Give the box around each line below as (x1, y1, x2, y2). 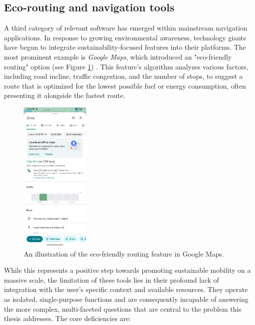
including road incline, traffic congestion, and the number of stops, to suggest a (4, 71, 243, 81)
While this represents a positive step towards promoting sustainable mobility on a (4, 265, 251, 275)
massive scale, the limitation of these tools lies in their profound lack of (4, 274, 219, 285)
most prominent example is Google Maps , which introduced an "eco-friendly (4, 51, 232, 62)
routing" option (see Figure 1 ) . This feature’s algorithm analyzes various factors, (4, 61, 249, 71)
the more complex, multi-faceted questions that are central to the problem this (4, 303, 242, 314)
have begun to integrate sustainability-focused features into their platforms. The (4, 42, 246, 52)
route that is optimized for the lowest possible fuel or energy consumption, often (4, 80, 246, 91)
